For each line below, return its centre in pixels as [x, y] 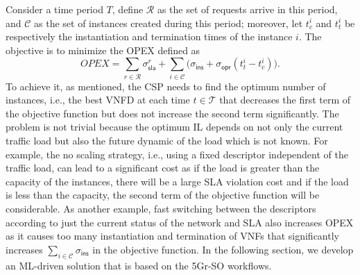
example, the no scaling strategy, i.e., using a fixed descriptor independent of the [177, 154]
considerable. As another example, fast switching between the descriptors [161, 209]
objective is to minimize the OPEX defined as [103, 50]
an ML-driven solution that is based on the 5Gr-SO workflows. [139, 265]
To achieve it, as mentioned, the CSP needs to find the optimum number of [166, 86]
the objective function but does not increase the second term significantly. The [172, 113]
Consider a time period [54, 9]
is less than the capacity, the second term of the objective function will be [163, 195]
